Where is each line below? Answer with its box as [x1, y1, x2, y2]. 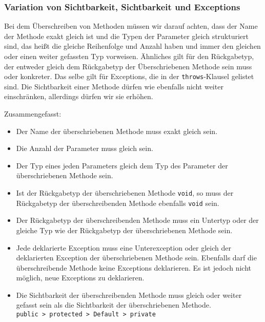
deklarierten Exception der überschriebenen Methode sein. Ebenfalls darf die [16, 252, 257, 263]
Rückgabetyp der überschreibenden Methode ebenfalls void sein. [16, 197, 219, 208]
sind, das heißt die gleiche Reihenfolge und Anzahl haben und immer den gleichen [4, 41, 261, 51]
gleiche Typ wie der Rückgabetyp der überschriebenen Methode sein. [16, 224, 233, 235]
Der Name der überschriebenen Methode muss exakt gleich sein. [16, 125, 218, 136]
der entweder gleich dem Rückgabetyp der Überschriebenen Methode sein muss [4, 61, 252, 71]
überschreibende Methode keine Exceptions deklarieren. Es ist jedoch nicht [16, 262, 252, 273]
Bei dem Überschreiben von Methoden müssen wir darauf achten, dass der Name [4, 21, 258, 31]
